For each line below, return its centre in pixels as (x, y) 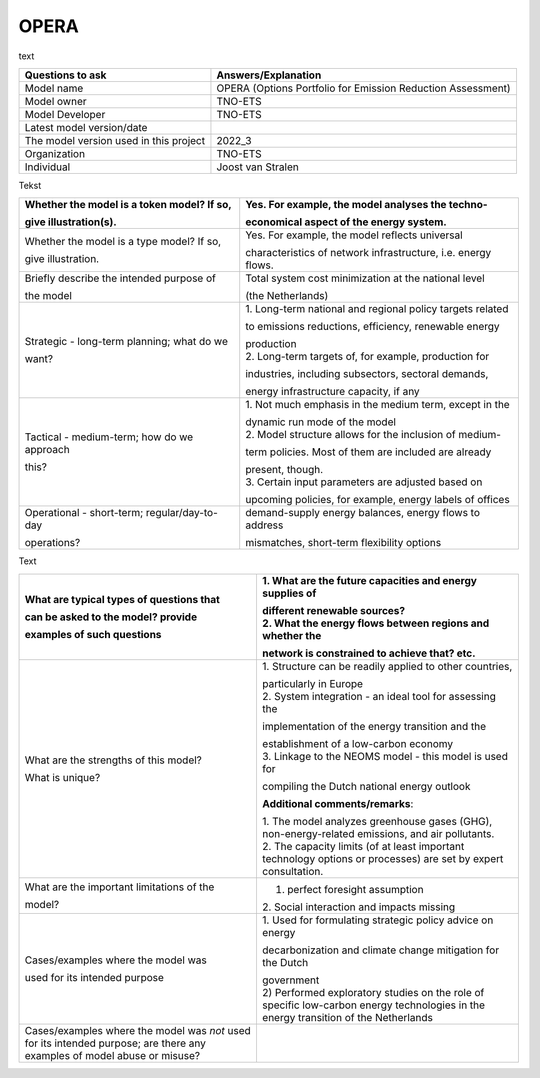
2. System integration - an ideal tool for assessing (379, 696)
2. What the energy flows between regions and (375, 623)
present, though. (284, 470)
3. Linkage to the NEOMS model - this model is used (385, 756)
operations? (52, 543)
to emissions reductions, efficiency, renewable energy (372, 327)
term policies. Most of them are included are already (368, 452)
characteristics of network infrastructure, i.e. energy (368, 253)
